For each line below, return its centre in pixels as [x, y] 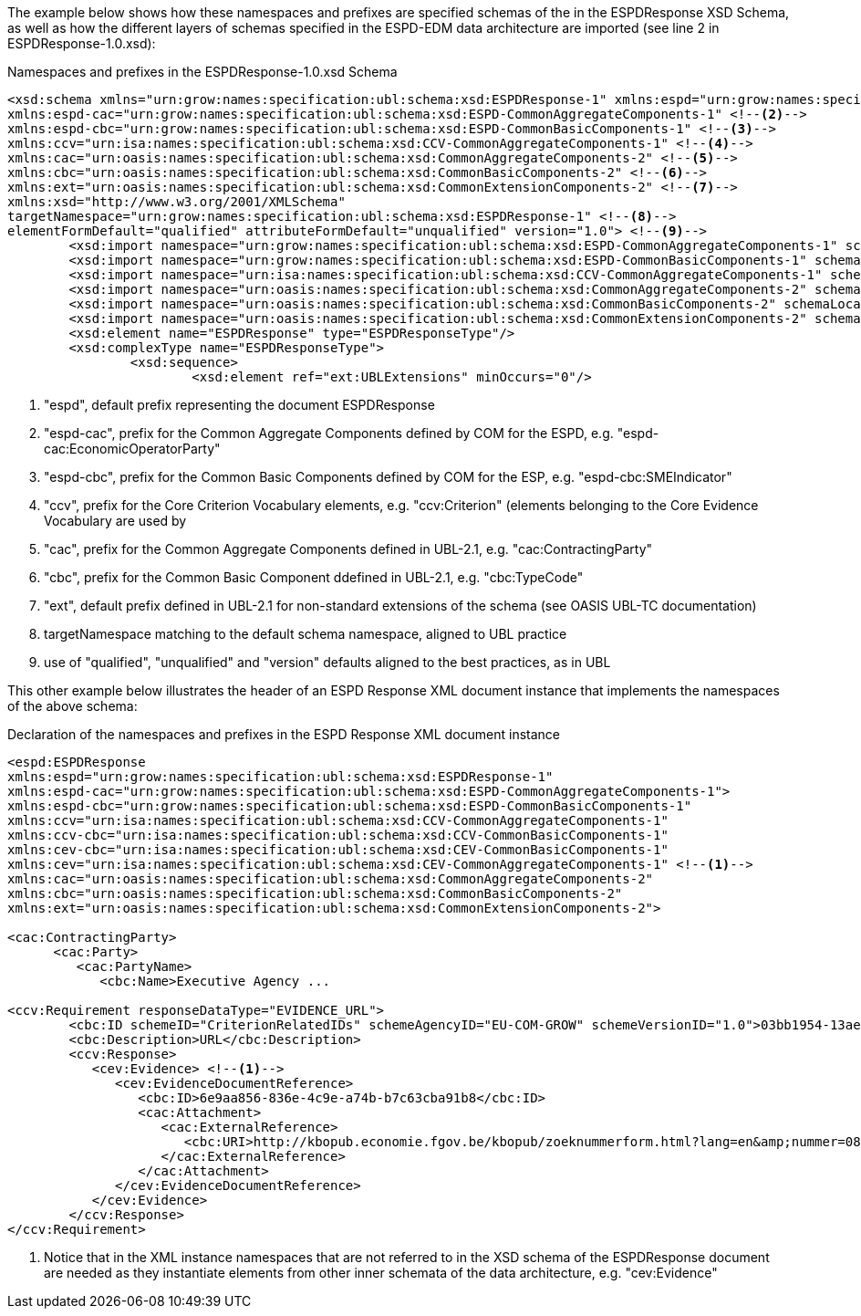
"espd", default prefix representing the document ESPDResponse [239, 405]
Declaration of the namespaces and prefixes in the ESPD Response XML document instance [284, 734]
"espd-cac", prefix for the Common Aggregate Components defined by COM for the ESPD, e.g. [329, 433]
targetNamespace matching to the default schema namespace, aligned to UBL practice [306, 634]
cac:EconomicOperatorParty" [132, 449]
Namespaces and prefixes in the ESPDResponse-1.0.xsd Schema [202, 72]
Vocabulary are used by [115, 521]
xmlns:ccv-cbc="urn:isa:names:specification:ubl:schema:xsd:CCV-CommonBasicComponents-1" [338, 835]
